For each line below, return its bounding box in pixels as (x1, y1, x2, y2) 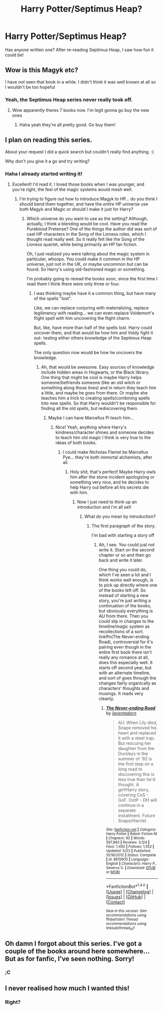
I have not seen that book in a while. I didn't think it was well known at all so (5, 79, 156, 85)
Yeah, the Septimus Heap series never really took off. (5, 96, 133, 103)
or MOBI (106, 870, 120, 875)
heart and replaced (118, 730, 156, 736)
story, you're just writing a (98, 598, 151, 603)
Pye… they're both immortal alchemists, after (63, 454, 153, 460)
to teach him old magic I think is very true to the (55, 435, 151, 441)
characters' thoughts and (98, 685, 149, 691)
